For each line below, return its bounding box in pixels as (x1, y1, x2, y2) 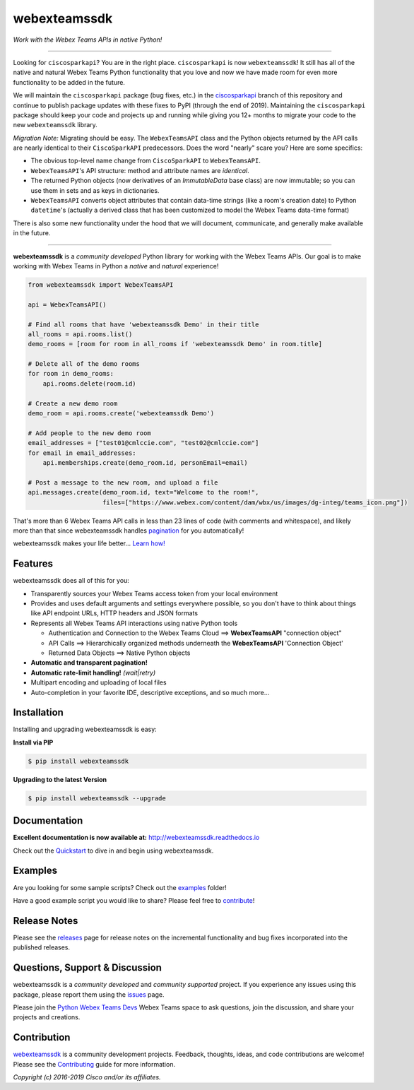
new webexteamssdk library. (13, 121, 98, 129)
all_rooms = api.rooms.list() (28, 330, 133, 338)
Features (13, 558, 53, 570)
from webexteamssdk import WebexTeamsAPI (28, 280, 174, 289)
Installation (13, 706, 64, 718)
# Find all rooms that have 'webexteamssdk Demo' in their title (28, 320, 259, 328)
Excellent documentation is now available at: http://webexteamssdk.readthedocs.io (13, 834, 260, 842)
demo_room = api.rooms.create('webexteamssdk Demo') (28, 410, 215, 417)
